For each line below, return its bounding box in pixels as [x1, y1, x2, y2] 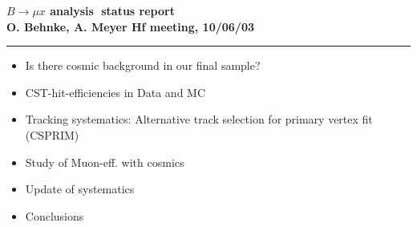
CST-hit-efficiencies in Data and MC [25, 83, 206, 100]
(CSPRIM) [25, 126, 79, 143]
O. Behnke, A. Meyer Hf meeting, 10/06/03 [6, 18, 254, 34]
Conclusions [25, 207, 84, 224]
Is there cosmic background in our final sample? [25, 57, 261, 74]
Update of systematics [25, 180, 135, 197]
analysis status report [50, 2, 175, 18]
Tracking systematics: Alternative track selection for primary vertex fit [25, 111, 373, 128]
